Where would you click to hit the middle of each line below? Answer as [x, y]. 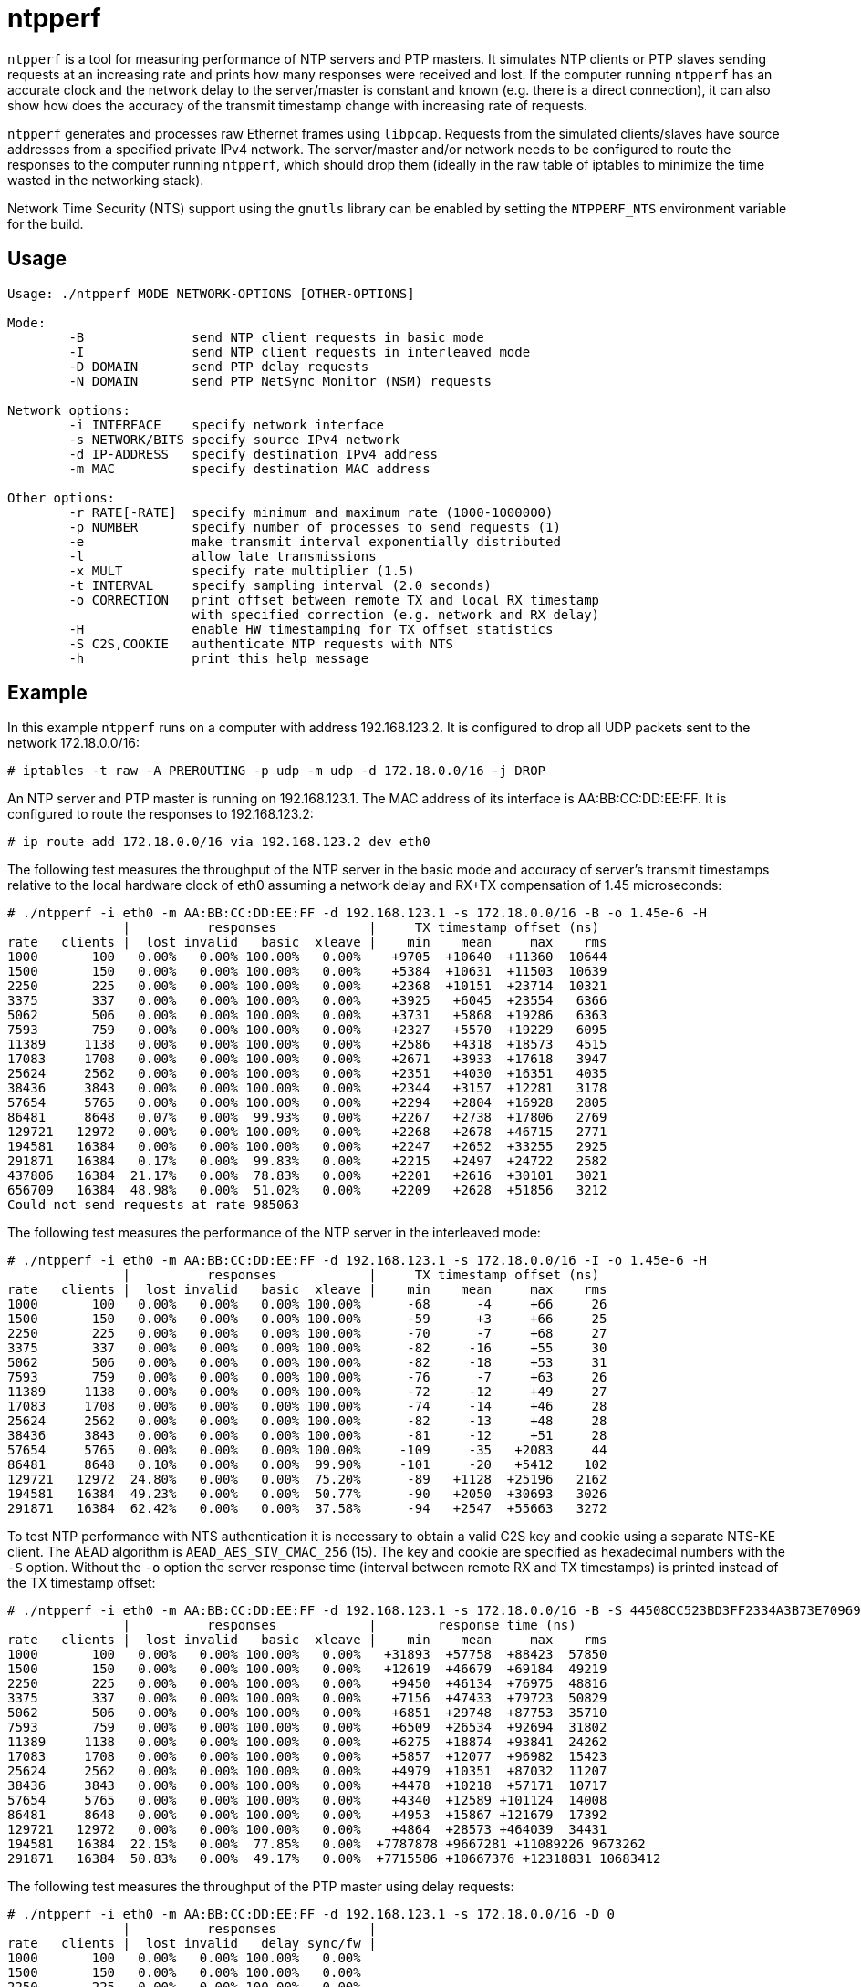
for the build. [46, 223]
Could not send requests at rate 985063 [154, 1205]
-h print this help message [219, 658]
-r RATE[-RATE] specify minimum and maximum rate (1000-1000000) [311, 512]
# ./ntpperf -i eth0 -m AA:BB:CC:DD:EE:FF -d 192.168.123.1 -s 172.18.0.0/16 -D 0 [311, 1915]
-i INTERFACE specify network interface [227, 424]
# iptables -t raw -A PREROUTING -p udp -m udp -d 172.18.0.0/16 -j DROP [277, 771]
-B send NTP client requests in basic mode [276, 337]
